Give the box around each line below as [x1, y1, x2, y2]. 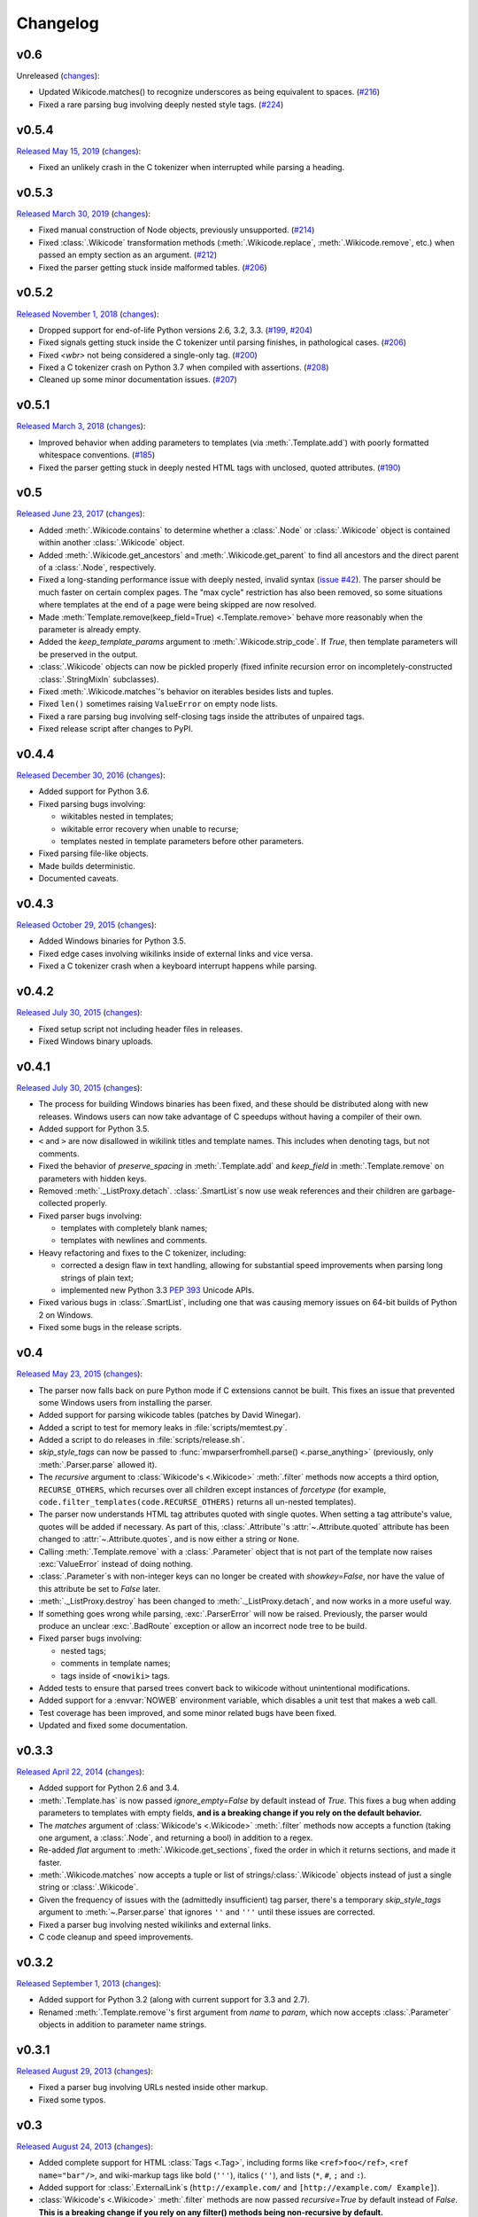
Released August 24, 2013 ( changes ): [16, 2141, 154, 2151]
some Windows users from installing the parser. [38, 1397, 212, 1407]
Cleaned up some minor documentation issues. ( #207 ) [38, 374, 238, 385]
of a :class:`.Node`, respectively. [38, 562, 157, 573]
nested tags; [60, 1645, 106, 1656]
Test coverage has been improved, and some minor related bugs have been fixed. [38, 1707, 337, 1718]
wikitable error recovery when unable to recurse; [60, 823, 239, 834]
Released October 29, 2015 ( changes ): [16, 920, 157, 930]
